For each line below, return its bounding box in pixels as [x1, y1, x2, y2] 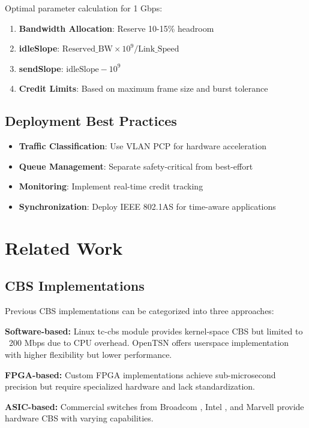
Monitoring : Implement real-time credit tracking [19, 180, 203, 192]
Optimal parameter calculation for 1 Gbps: [5, 2, 163, 14]
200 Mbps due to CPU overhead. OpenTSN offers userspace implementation [8, 336, 289, 349]
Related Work [5, 235, 123, 260]
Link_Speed [138, 45, 179, 54]
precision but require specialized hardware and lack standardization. [5, 380, 256, 393]
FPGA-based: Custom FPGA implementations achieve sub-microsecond [5, 368, 276, 381]
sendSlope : [19, 62, 64, 74]
